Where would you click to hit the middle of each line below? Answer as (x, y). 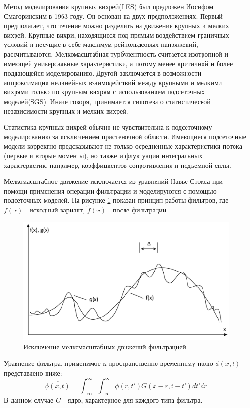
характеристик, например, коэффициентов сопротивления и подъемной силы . (117, 165)
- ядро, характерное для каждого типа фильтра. (133, 400)
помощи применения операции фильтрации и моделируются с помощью (110, 190)
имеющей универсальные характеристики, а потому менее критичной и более (118, 63)
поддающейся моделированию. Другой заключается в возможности (103, 73)
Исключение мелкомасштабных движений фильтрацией (105, 347)
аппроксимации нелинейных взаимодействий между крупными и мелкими (113, 82)
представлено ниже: (33, 372)
